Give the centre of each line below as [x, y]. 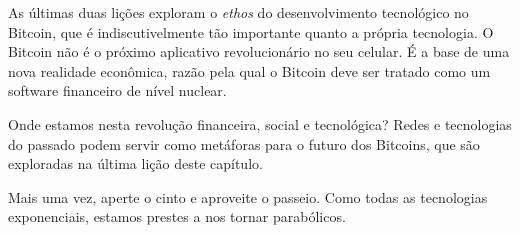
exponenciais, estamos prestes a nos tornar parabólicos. [177, 216]
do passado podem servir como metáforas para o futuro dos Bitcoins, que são [244, 143]
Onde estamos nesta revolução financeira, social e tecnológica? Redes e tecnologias [260, 123]
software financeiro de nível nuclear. [117, 90]
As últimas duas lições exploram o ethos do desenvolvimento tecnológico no [238, 12]
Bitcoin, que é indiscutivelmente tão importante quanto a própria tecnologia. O [251, 31]
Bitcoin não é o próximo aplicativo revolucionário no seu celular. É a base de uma [259, 51]
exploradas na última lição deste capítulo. [135, 163]
